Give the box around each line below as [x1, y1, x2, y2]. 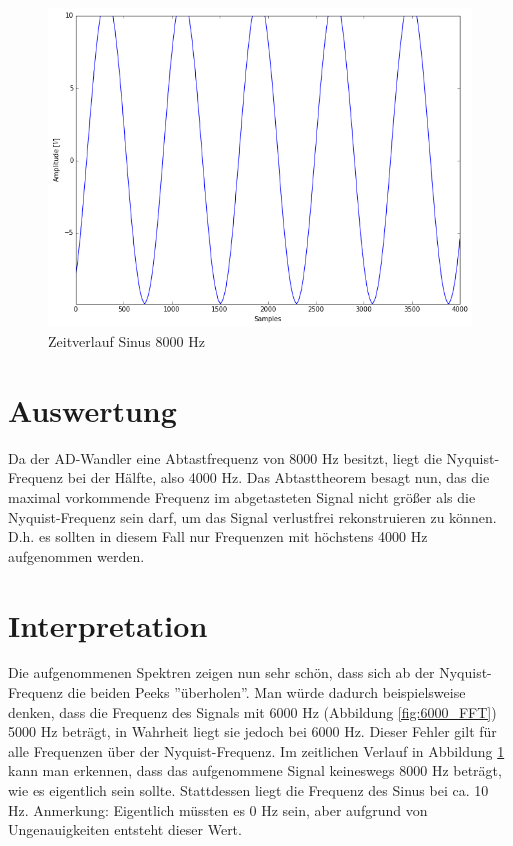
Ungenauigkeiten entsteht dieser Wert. [8, 819, 242, 840]
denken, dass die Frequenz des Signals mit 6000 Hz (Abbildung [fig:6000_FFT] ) [8, 701, 497, 722]
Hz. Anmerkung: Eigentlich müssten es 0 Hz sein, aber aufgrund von [8, 799, 428, 820]
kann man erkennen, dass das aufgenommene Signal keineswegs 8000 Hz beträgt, [8, 760, 502, 781]
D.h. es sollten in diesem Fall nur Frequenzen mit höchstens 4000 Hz [8, 526, 428, 547]
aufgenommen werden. [8, 545, 145, 566]
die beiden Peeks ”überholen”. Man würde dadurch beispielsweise [67, 682, 466, 703]
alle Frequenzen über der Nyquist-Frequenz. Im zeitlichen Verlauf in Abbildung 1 [8, 740, 505, 761]
